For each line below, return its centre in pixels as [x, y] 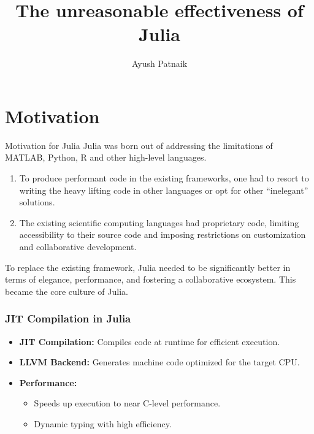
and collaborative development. [78, 246]
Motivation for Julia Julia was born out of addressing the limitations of [139, 145]
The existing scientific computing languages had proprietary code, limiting [159, 222]
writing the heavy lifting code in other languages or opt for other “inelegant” [164, 190]
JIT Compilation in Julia [68, 318]
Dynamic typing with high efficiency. [103, 423]
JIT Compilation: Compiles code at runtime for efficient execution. [150, 341]
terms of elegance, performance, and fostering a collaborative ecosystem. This [151, 279]
